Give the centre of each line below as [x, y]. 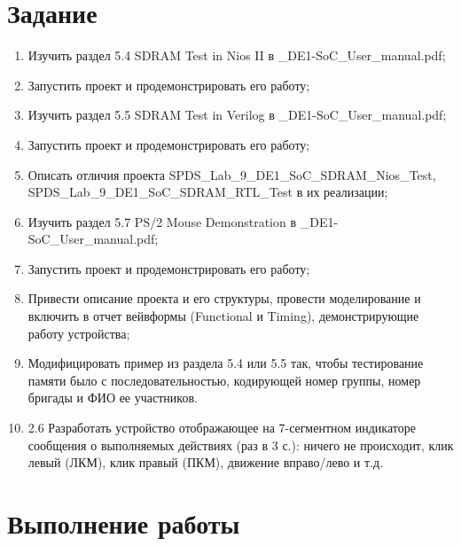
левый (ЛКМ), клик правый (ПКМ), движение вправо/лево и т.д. [206, 462]
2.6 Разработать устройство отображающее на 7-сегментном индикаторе [222, 428]
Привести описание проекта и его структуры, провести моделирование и [224, 298]
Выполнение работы [124, 523]
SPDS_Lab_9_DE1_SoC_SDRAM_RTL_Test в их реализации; [208, 192]
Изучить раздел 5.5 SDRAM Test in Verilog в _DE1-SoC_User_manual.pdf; [237, 115]
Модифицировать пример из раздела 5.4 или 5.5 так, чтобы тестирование [226, 363]
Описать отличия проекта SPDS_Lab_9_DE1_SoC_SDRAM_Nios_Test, [232, 174]
